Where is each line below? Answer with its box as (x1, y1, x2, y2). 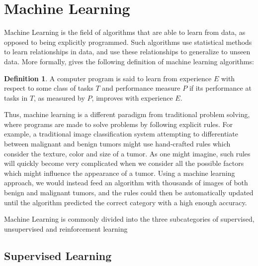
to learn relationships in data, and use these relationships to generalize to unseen (4, 46, 251, 57)
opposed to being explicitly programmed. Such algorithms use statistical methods (4, 36, 252, 47)
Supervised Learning (4, 248, 112, 263)
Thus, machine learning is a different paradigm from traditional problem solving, (4, 109, 250, 120)
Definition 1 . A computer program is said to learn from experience (4, 73, 212, 83)
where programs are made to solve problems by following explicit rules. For (4, 119, 233, 129)
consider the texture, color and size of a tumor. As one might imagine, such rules (4, 148, 251, 158)
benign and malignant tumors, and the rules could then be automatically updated (4, 187, 254, 198)
